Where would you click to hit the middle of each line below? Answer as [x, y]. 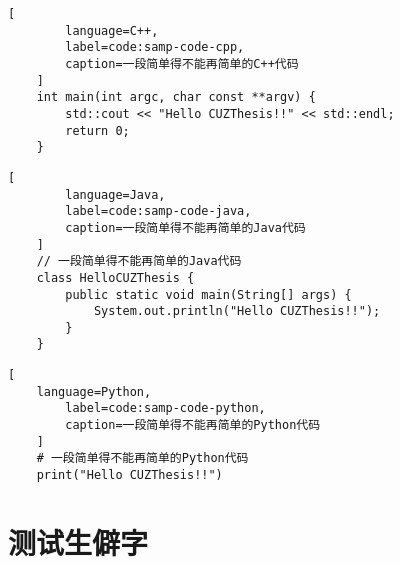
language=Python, [94, 391]
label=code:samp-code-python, [165, 408]
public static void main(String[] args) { [208, 294]
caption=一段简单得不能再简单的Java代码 [185, 227]
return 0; [97, 130]
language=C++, [112, 30]
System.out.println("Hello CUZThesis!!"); [237, 311]
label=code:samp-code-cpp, [155, 47]
